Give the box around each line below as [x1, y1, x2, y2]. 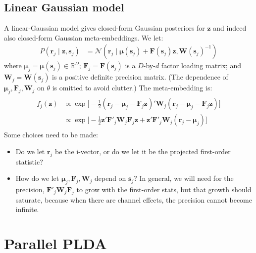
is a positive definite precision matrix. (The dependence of [52, 72, 228, 82]
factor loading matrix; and [161, 60, 241, 71]
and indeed [213, 23, 247, 33]
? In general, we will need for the [134, 173, 234, 183]
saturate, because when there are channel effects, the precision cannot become [15, 194, 252, 205]
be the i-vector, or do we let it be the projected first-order [55, 146, 231, 156]
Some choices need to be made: [4, 129, 98, 140]
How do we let [15, 173, 59, 183]
